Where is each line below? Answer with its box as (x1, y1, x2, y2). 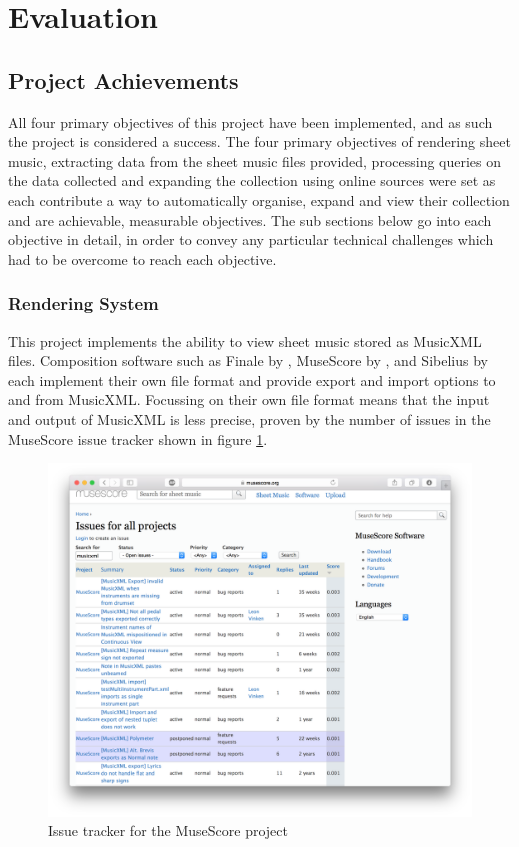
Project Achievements (8, 64, 239, 95)
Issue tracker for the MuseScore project (48, 820, 288, 841)
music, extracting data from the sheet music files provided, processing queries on (8, 150, 502, 171)
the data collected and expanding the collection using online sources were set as (8, 170, 496, 191)
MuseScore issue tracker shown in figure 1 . (8, 428, 268, 449)
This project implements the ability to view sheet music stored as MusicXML (8, 330, 482, 351)
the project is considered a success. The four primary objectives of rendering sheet (8, 131, 511, 152)
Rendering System (8, 291, 159, 316)
